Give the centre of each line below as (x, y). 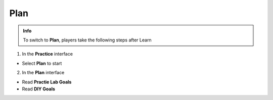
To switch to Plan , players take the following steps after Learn (87, 40)
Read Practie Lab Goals (47, 82)
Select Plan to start (42, 63)
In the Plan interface (43, 73)
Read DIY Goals (39, 89)
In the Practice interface (48, 54)
